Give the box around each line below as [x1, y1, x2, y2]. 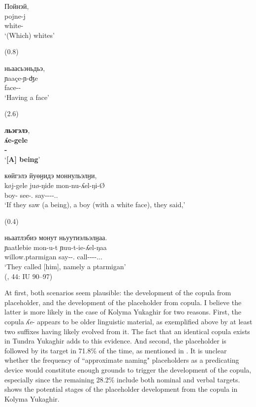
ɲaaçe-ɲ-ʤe [4, 72, 38, 83]
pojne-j [4, 10, 26, 21]
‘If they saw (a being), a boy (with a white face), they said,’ [4, 199, 186, 210]
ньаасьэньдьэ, [4, 63, 45, 73]
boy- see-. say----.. [4, 189, 58, 200]
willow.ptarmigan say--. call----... [4, 251, 102, 262]
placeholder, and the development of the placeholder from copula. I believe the [4, 297, 242, 307]
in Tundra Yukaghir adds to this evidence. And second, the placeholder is [4, 336, 226, 346]
